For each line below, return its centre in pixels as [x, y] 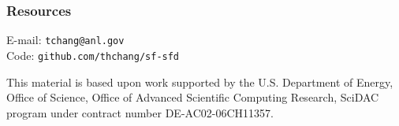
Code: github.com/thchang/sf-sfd [93, 55]
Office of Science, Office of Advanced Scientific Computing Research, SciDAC [193, 97]
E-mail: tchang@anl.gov [65, 40]
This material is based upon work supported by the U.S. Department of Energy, [200, 82]
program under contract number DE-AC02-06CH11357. [140, 112]
